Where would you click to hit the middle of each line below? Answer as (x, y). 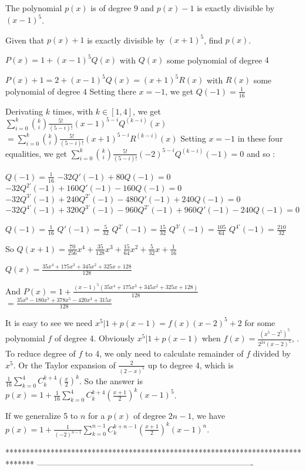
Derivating (24, 111)
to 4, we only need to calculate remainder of (164, 353)
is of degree (111, 8)
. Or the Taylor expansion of (64, 365)
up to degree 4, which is (191, 365)
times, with (73, 111)
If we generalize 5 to (42, 416)
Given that (25, 40)
